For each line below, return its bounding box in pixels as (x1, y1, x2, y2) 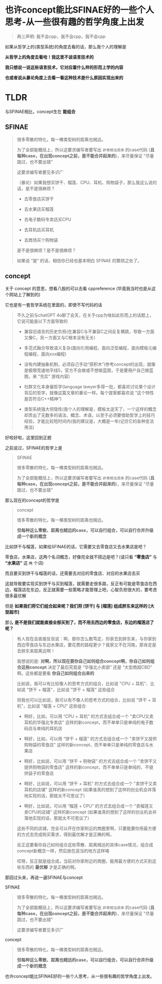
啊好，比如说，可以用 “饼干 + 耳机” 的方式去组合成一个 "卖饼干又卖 (24, 780, 157, 786)
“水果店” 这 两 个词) (5, 560, 44, 566)
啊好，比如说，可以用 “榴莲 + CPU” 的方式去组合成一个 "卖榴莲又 (24, 803, 153, 809)
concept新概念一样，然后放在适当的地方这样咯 (16, 848, 109, 854)
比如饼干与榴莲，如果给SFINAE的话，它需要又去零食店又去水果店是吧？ (5, 543, 147, 549)
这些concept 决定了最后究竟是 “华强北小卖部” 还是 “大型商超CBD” (21, 664, 152, 670)
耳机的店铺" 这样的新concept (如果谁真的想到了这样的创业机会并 (24, 786, 152, 793)
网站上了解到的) (9, 291, 41, 297)
